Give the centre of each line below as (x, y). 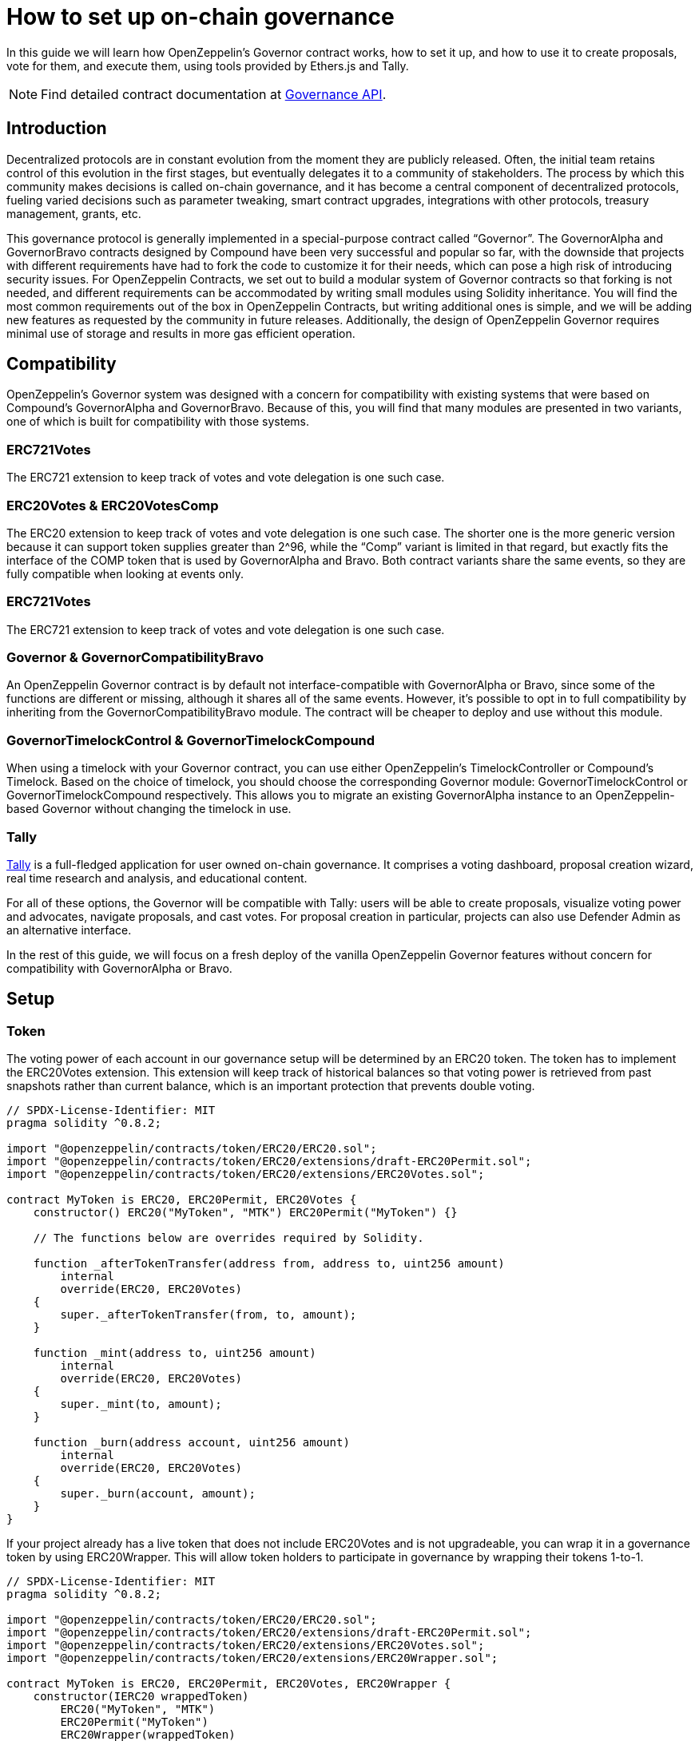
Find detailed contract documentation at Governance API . (214, 94)
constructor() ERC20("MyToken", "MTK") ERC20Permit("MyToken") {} (245, 1213)
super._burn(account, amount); (158, 1494)
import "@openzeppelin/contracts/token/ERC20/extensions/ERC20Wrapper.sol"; (252, 1658)
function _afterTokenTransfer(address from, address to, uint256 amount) (269, 1264)
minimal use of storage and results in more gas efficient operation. (181, 333)
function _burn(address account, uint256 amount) (191, 1443)
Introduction (57, 129)
